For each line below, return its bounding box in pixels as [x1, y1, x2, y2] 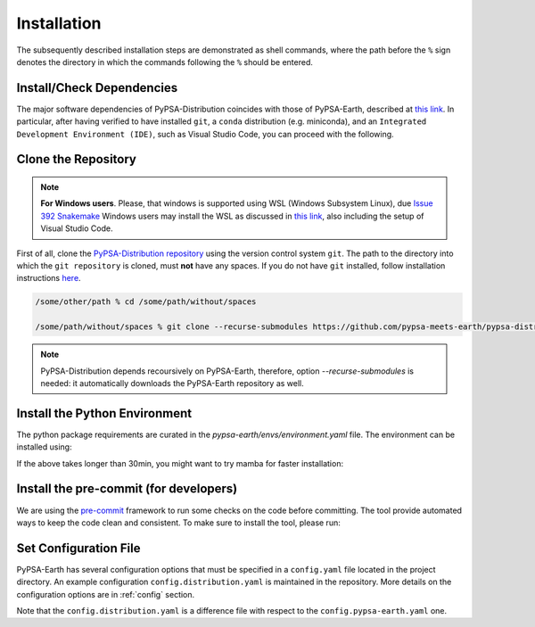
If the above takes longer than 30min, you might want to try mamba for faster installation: [16, 458, 343, 468]
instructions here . [16, 273, 81, 284]
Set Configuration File [16, 540, 141, 556]
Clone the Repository [16, 152, 137, 167]
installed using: [16, 441, 72, 452]
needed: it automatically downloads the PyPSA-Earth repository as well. [40, 377, 305, 388]
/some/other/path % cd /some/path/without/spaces [35, 297, 257, 307]
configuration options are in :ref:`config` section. [16, 589, 195, 599]
